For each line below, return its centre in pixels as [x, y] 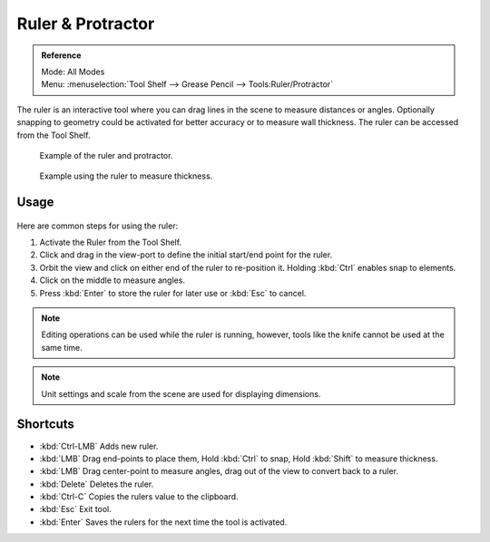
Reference [61, 55]
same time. [62, 347]
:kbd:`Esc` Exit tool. [76, 509]
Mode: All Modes [73, 72]
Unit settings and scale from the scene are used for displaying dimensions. [181, 393]
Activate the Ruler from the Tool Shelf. [110, 242]
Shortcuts [45, 425]
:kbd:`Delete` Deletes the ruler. [97, 484]
